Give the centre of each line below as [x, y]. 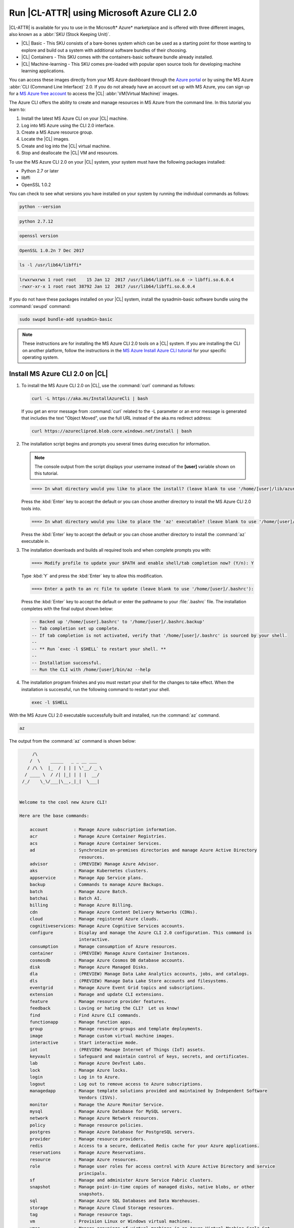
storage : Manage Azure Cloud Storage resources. [102, 1208]
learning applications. [43, 71]
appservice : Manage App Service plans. [87, 878]
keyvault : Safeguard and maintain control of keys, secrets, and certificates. [139, 1056]
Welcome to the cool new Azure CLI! [63, 802]
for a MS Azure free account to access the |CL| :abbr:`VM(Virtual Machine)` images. [94, 94]
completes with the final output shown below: [67, 609]
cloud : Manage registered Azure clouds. [94, 919]
